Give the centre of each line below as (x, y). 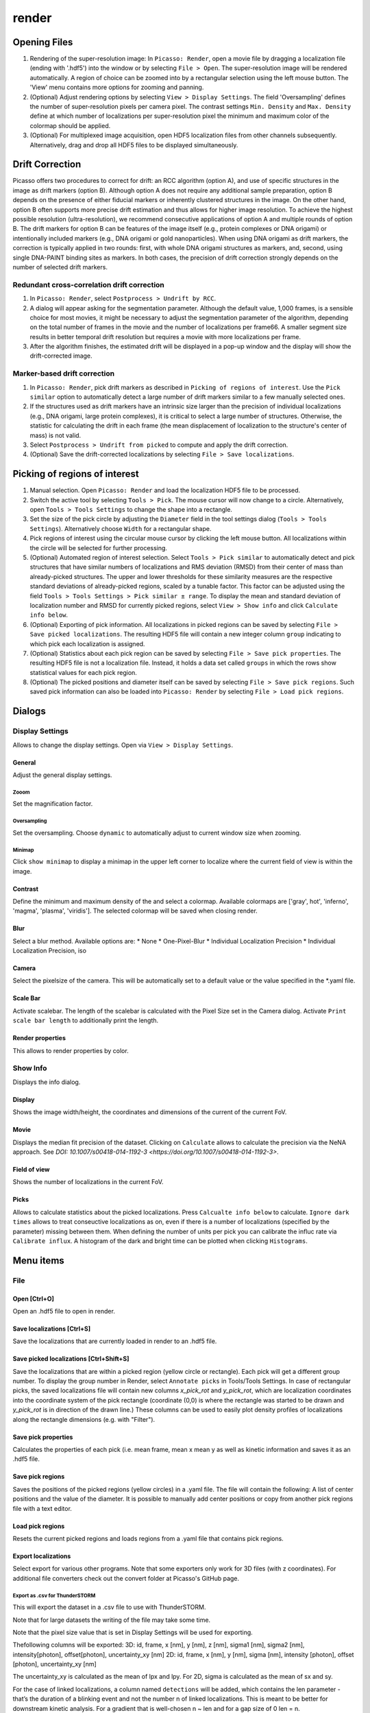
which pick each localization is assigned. (87, 643)
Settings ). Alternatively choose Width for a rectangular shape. (121, 528)
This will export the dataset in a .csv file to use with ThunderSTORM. (109, 1607)
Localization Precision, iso (50, 951)
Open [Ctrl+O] (34, 1298)
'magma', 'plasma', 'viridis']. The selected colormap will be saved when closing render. (135, 911)
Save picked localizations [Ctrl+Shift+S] (71, 1359)
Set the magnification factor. (53, 804)
